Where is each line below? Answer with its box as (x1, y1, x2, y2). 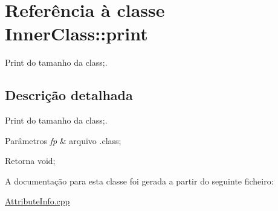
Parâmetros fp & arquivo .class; (5, 134, 121, 146)
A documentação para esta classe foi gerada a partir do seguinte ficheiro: (5, 174, 274, 187)
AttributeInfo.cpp (5, 195, 70, 207)
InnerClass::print (5, 21, 148, 46)
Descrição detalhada (5, 86, 133, 104)
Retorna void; (5, 154, 56, 167)
